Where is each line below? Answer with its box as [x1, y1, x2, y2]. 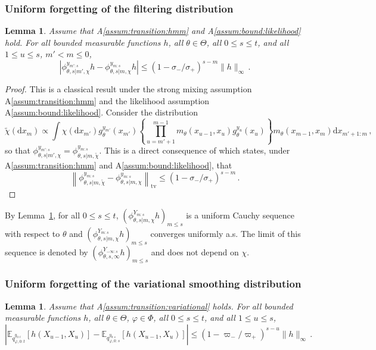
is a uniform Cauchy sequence [186, 209, 294, 221]
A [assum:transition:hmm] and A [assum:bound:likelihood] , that [5, 158, 232, 171]
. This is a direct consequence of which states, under [99, 143, 290, 156]
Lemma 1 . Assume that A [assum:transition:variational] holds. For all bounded [5, 299, 293, 312]
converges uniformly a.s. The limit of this [150, 227, 301, 239]
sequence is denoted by [5, 245, 88, 258]
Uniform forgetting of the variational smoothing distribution [5, 276, 302, 291]
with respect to [5, 227, 60, 239]
